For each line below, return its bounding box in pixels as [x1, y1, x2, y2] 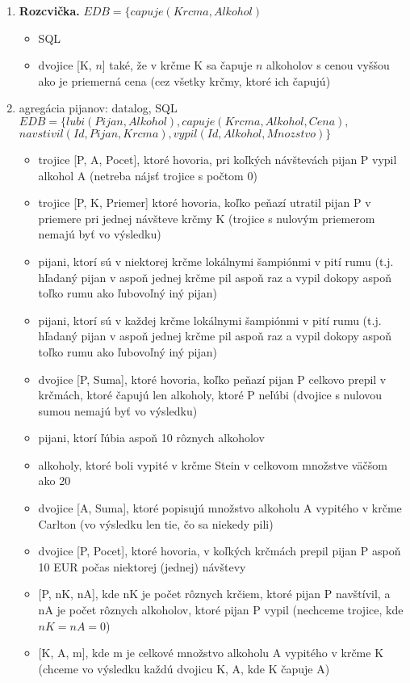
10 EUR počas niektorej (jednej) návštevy [38, 558, 246, 575]
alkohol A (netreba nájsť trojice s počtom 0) [38, 167, 257, 183]
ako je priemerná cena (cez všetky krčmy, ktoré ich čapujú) [38, 72, 331, 89]
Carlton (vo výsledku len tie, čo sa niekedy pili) [38, 515, 274, 532]
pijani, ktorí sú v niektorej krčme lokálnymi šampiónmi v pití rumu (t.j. [38, 252, 394, 269]
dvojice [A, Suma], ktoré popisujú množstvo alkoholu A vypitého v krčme [38, 500, 402, 516]
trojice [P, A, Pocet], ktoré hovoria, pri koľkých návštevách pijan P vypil [38, 150, 397, 167]
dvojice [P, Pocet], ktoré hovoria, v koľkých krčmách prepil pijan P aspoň [38, 542, 401, 559]
